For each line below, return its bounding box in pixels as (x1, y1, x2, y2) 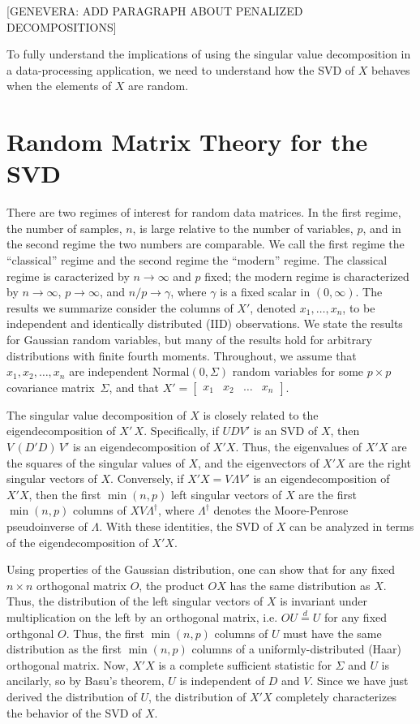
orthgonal (6, 624, 54, 641)
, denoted (250, 299, 297, 316)
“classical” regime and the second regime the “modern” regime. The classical (6, 252, 388, 269)
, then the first (28, 485, 101, 502)
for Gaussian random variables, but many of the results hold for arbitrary (6, 331, 372, 348)
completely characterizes (276, 687, 396, 705)
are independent (69, 363, 149, 380)
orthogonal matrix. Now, (6, 656, 129, 673)
